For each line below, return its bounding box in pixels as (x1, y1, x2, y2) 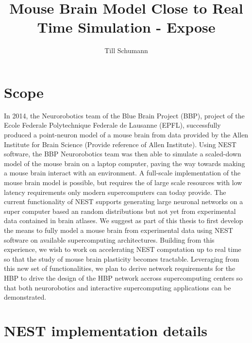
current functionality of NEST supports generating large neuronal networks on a (4, 196, 243, 207)
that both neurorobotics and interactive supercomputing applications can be (4, 282, 231, 292)
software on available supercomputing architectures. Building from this (4, 234, 215, 245)
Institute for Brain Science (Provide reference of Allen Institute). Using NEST (4, 139, 236, 149)
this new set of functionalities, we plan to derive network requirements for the (4, 263, 235, 273)
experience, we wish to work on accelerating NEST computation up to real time (4, 244, 241, 254)
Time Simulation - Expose (37, 17, 216, 37)
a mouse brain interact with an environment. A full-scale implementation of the (4, 168, 241, 178)
